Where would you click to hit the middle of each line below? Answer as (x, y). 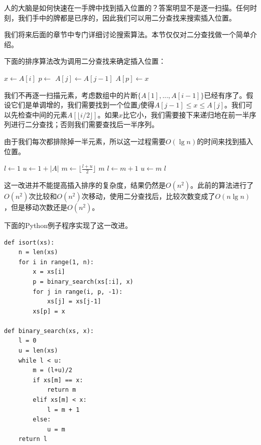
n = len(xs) (38, 252)
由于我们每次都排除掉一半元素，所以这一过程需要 (85, 141)
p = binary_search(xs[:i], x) (83, 282)
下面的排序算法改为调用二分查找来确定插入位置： (85, 61)
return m (61, 390)
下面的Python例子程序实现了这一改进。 (68, 225)
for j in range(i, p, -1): (78, 292)
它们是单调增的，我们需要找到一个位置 (74, 105)
